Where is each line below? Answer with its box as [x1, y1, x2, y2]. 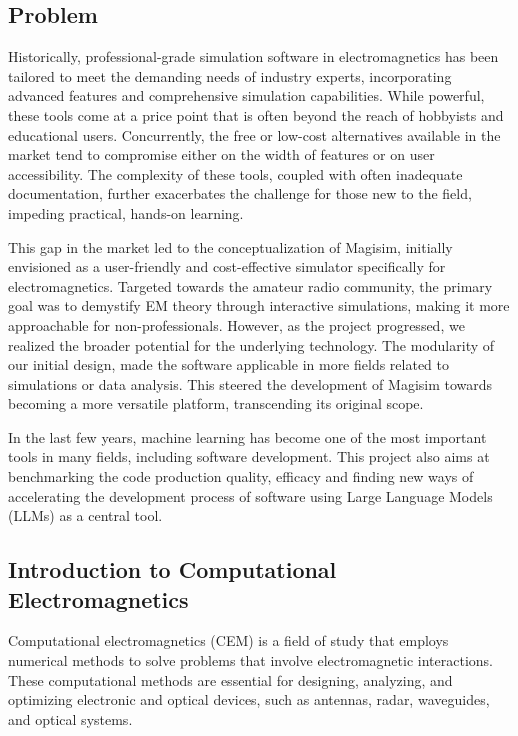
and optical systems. [8, 708, 133, 729]
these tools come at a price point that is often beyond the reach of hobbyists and [8, 104, 504, 125]
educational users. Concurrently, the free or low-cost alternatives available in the [8, 124, 501, 145]
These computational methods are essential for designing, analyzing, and [8, 669, 453, 690]
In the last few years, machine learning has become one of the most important [8, 426, 487, 447]
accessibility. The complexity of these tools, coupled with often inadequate [8, 163, 463, 184]
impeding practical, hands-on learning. [8, 202, 244, 223]
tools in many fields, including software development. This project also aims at [8, 446, 490, 467]
